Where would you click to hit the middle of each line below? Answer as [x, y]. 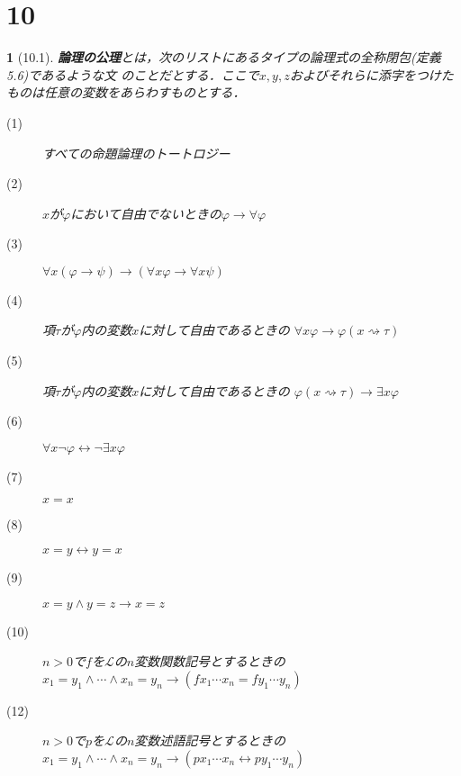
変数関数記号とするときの [210, 661]
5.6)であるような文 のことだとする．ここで [133, 74]
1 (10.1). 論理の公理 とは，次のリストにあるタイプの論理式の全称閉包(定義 [224, 57]
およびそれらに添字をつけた [371, 74]
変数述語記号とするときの [210, 740]
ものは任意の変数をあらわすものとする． [126, 92]
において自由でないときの [146, 213]
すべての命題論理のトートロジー [136, 153]
